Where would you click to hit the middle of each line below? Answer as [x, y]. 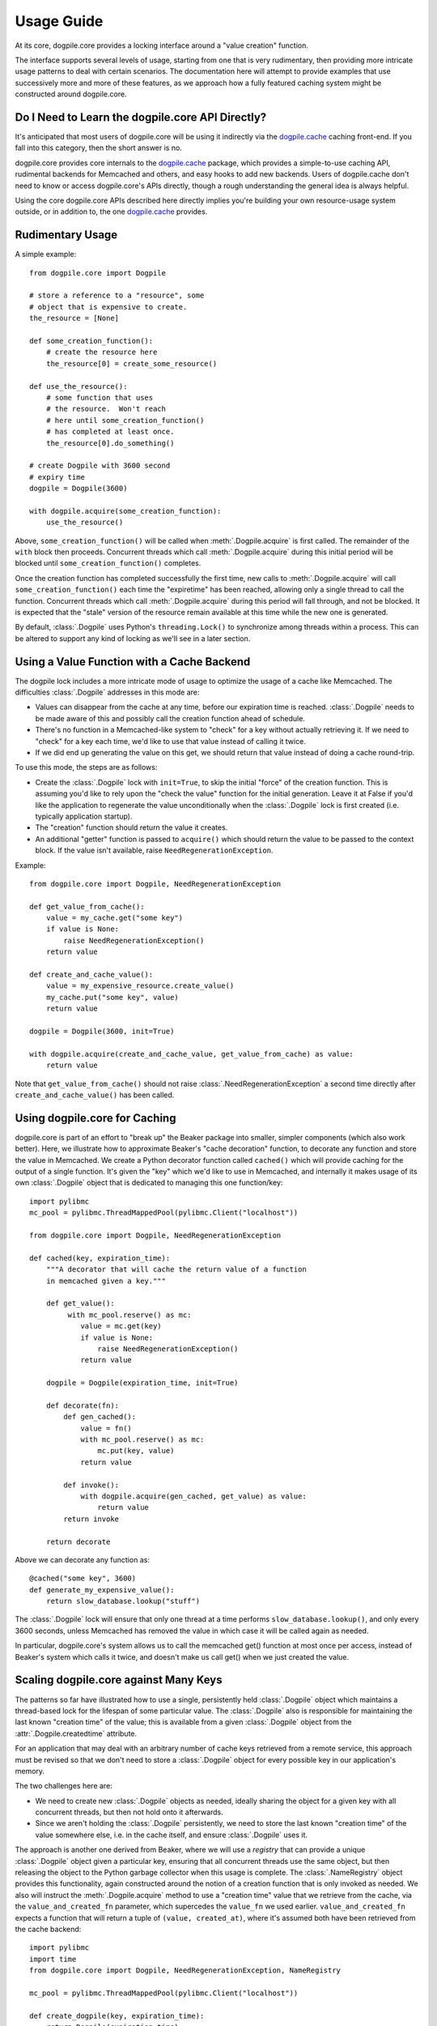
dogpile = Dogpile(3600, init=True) [102, 1031]
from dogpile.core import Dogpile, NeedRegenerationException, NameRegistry [185, 1970]
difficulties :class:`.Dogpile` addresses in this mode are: [107, 692]
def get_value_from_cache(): [87, 906]
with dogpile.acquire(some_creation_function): [125, 511]
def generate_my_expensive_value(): [102, 1590]
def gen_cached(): [100, 1417]
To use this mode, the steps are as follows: [86, 767]
